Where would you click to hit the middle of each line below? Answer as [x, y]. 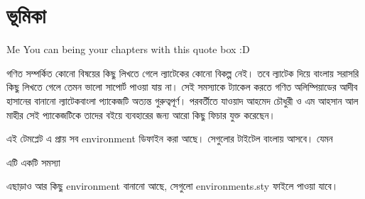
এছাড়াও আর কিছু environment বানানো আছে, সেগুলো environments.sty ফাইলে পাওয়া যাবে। [173, 186]
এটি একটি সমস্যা [33, 162]
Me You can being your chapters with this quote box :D [128, 49]
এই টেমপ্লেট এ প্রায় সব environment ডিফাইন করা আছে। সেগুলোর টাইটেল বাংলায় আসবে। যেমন [170, 138]
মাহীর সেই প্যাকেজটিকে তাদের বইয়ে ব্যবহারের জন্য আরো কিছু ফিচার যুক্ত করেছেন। [141, 114]
